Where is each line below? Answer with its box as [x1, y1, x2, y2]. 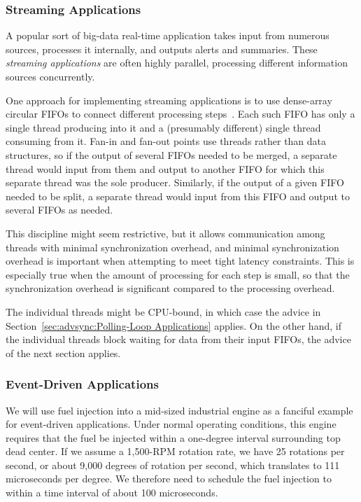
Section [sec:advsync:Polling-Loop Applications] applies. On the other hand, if [6, 318, 341, 333]
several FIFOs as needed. [6, 202, 113, 217]
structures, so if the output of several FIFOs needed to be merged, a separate [6, 147, 337, 162]
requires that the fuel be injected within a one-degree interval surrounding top [6, 430, 341, 445]
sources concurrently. [6, 69, 95, 83]
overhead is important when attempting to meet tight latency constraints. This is [6, 253, 355, 268]
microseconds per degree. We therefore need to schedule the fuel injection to [6, 471, 332, 486]
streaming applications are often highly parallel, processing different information [6, 55, 348, 70]
